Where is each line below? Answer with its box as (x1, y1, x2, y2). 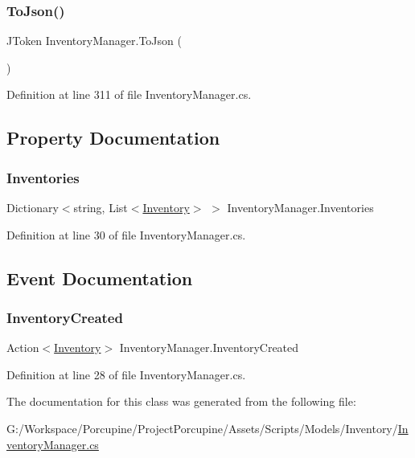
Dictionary (6, 199, 59, 215)
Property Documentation (6, 125, 220, 150)
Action (6, 339, 39, 356)
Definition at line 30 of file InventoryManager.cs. (6, 226, 246, 243)
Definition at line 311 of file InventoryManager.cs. (6, 86, 252, 103)
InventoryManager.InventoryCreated (119, 339, 299, 356)
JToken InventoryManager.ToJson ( (6, 32, 182, 49)
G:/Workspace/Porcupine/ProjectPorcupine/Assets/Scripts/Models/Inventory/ (6, 419, 398, 436)
